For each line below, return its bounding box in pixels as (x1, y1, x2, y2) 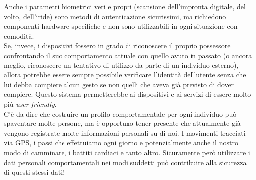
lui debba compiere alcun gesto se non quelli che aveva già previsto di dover (4, 79, 234, 89)
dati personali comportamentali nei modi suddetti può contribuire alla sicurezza (4, 157, 247, 167)
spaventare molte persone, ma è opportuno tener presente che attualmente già (4, 118, 241, 128)
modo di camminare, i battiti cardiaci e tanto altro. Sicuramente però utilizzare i (4, 147, 250, 157)
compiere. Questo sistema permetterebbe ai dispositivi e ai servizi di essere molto (4, 89, 251, 99)
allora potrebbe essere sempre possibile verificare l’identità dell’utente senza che (4, 69, 246, 80)
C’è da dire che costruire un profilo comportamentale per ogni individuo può (4, 108, 237, 119)
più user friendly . (4, 98, 57, 109)
